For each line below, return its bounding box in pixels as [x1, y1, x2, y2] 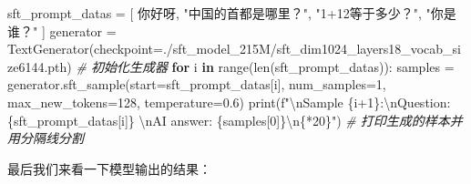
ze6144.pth [7, 56, 67, 76]
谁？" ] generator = [7, 21, 117, 40]
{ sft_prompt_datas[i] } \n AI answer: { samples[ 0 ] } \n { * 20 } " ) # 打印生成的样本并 [7, 110, 463, 129]
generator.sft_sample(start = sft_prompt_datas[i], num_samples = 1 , [7, 75, 386, 94]
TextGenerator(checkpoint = [7, 39, 163, 58]
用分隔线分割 [7, 128, 84, 148]
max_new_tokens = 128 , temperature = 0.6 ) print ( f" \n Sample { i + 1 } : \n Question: [7, 92, 451, 111]
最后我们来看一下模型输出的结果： [7, 158, 211, 178]
